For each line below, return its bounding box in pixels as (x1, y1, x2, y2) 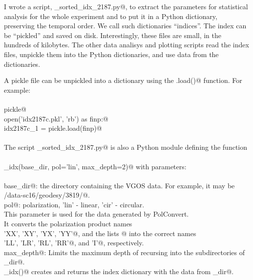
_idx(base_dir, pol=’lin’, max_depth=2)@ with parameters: (4, 161, 187, 171)
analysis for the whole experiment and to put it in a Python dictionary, (4, 11, 217, 21)
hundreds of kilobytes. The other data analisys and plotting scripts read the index (4, 40, 249, 50)
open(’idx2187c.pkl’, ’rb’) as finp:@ (4, 113, 108, 123)
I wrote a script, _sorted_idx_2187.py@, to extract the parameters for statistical (4, 1, 248, 11)
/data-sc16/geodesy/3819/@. (4, 190, 90, 200)
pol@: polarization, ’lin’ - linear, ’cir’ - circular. (4, 199, 145, 209)
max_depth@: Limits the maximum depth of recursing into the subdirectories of (4, 247, 245, 257)
